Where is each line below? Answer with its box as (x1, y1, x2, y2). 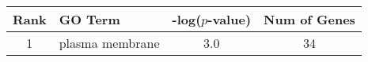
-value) (207, 10, 252, 28)
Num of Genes (264, 10, 355, 28)
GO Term (59, 10, 120, 28)
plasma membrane (59, 34, 160, 52)
